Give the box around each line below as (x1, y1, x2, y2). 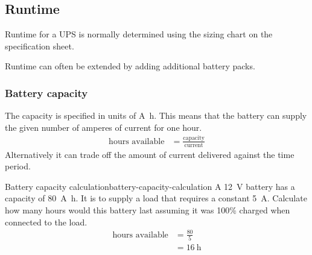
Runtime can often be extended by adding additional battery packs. (5, 60, 255, 72)
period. (5, 160, 31, 172)
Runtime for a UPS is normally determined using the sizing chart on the (5, 28, 273, 40)
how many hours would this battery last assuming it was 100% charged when (5, 203, 290, 216)
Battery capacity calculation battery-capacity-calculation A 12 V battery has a (5, 180, 295, 192)
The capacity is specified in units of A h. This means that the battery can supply (5, 109, 307, 122)
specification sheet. (5, 39, 74, 52)
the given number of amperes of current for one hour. (5, 121, 202, 133)
